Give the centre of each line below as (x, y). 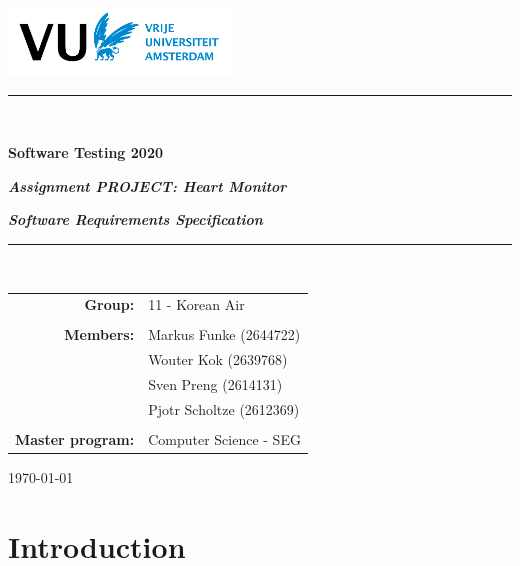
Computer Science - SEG (224, 439)
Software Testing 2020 (85, 152)
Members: (99, 334)
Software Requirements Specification (135, 219)
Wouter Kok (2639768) (218, 359)
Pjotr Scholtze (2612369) (224, 408)
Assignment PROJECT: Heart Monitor (147, 185)
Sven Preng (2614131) (215, 384)
